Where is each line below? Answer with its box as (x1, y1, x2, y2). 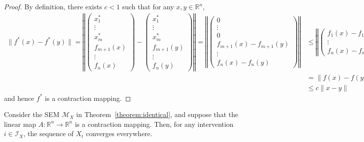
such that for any (122, 1, 174, 11)
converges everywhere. (86, 128, 152, 139)
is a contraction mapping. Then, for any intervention (75, 118, 234, 129)
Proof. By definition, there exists (4, 1, 102, 11)
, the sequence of (23, 128, 74, 139)
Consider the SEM (4, 109, 60, 119)
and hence (4, 93, 34, 103)
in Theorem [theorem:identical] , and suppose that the (76, 109, 239, 119)
